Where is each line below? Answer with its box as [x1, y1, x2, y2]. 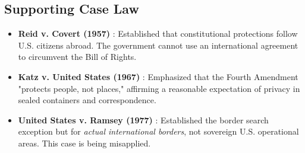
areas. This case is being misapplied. [18, 136, 151, 149]
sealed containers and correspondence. [18, 94, 156, 106]
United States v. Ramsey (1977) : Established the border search [18, 113, 269, 126]
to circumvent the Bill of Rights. [18, 50, 137, 63]
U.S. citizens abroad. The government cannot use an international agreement [18, 39, 298, 51]
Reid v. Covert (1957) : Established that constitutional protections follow [18, 27, 298, 40]
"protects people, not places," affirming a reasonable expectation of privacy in [18, 82, 300, 94]
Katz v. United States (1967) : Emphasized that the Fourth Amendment [18, 70, 298, 82]
